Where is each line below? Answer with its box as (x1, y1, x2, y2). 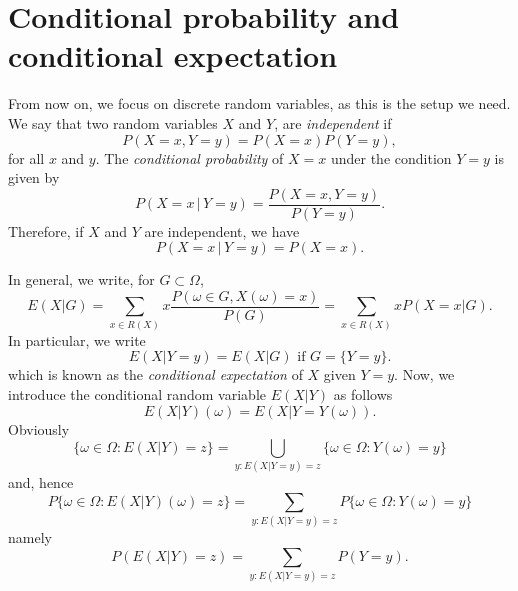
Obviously (8, 418, 70, 439)
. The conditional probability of (95, 147, 284, 168)
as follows (333, 383, 393, 404)
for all (8, 147, 45, 168)
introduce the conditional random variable (8, 383, 266, 404)
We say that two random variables (8, 112, 218, 133)
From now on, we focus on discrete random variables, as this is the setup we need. (8, 93, 511, 114)
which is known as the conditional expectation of (8, 364, 303, 385)
